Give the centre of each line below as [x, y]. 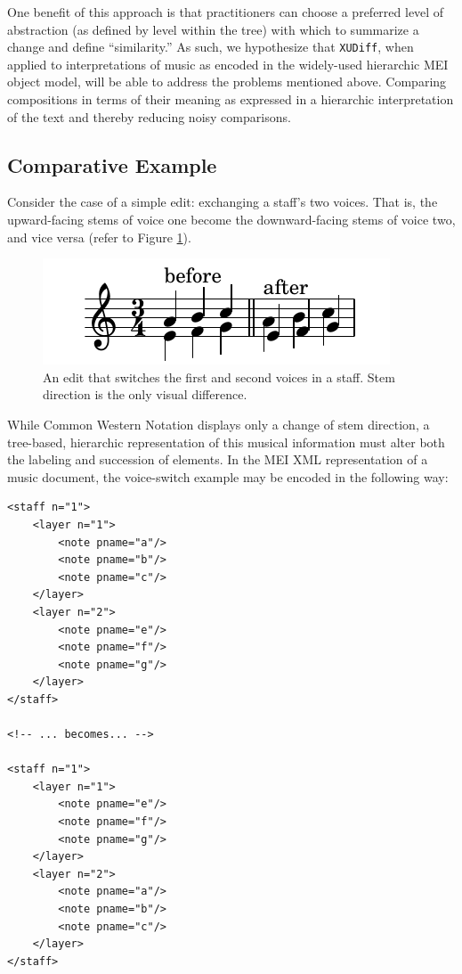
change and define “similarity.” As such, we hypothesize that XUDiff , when [211, 47]
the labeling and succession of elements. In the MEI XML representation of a [218, 459]
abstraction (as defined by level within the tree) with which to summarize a [213, 29]
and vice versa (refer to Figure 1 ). [99, 237]
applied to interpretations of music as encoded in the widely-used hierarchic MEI [228, 64]
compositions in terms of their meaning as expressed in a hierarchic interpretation [231, 99]
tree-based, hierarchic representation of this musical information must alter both [226, 442]
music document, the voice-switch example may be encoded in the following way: [228, 476]
